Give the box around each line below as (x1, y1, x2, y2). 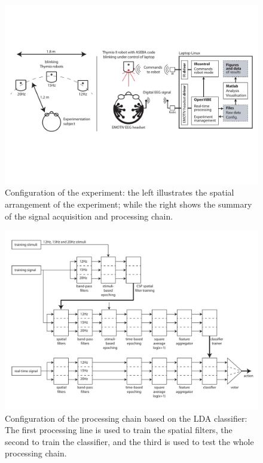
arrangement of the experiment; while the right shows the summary (5, 197, 252, 210)
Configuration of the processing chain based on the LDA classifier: (5, 412, 247, 424)
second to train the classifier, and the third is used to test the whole (5, 435, 254, 447)
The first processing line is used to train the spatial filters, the (5, 424, 233, 436)
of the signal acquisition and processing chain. (5, 209, 173, 222)
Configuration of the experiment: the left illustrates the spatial (5, 186, 234, 199)
